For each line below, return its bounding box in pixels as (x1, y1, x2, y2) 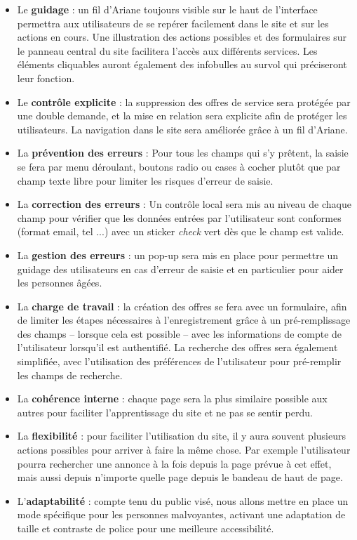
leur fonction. (17, 70, 75, 85)
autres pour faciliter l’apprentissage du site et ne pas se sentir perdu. (17, 404, 313, 419)
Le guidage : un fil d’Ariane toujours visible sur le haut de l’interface (17, 2, 318, 16)
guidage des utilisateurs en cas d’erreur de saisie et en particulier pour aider (17, 261, 344, 276)
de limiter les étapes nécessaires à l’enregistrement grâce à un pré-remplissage (17, 312, 351, 327)
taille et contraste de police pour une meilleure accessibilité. (17, 521, 274, 535)
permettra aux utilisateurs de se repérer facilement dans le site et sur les (17, 15, 329, 30)
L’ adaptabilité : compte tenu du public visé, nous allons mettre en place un (17, 493, 349, 508)
